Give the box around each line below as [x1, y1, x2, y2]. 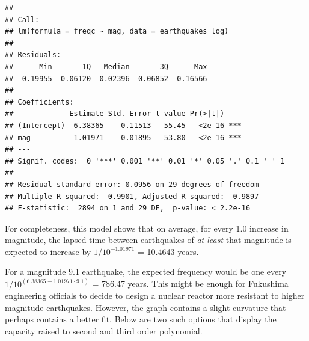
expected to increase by [5, 245, 91, 257]
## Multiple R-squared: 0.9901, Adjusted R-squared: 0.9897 [5, 192, 259, 201]
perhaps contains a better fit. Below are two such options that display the [5, 313, 277, 325]
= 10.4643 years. [138, 245, 199, 257]
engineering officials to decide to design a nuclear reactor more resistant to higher [5, 289, 305, 302]
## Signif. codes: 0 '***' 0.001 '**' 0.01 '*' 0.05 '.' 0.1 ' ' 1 [5, 156, 285, 165]
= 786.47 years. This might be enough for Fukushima [92, 277, 289, 290]
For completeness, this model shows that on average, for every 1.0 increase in [5, 221, 289, 234]
